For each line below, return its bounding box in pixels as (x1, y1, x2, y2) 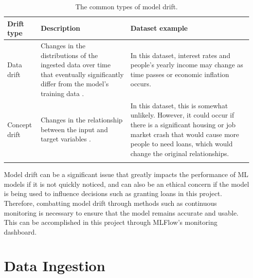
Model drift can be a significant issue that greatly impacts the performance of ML (4, 169, 249, 179)
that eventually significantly (40, 69, 124, 79)
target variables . (40, 134, 91, 144)
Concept (7, 119, 32, 130)
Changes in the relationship (40, 115, 123, 125)
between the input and (40, 124, 108, 134)
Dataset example (130, 23, 188, 33)
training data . (40, 88, 84, 98)
